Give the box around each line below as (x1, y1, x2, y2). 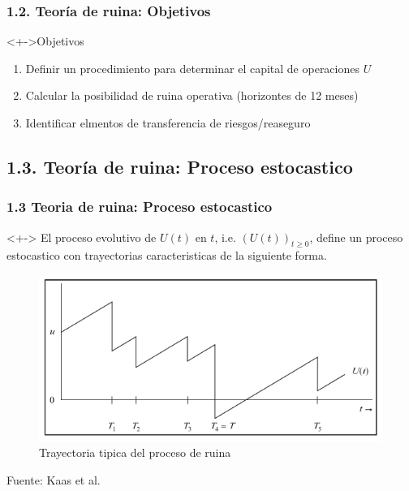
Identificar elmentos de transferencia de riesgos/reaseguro (25, 114, 311, 131)
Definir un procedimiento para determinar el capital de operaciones (25, 59, 359, 76)
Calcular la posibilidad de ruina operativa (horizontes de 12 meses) (25, 87, 359, 104)
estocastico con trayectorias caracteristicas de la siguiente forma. (6, 247, 327, 264)
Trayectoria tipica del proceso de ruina (39, 444, 231, 461)
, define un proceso (309, 228, 403, 245)
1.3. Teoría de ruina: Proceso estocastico (6, 153, 353, 179)
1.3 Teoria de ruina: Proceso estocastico (6, 196, 273, 217)
